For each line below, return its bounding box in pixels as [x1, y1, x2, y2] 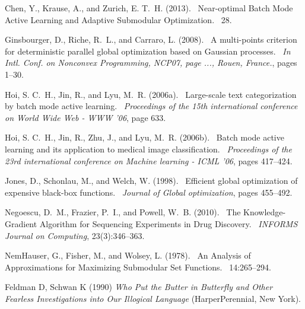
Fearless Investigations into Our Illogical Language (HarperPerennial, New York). [5, 292, 301, 304]
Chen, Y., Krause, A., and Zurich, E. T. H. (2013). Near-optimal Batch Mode [5, 2, 293, 14]
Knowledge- [243, 206, 286, 218]
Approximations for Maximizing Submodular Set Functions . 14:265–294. [5, 260, 271, 273]
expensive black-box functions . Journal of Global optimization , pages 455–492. [5, 186, 293, 198]
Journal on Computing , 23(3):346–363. [5, 229, 145, 241]
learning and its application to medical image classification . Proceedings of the [5, 142, 292, 155]
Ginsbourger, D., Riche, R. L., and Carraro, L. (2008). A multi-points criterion [5, 33, 297, 46]
